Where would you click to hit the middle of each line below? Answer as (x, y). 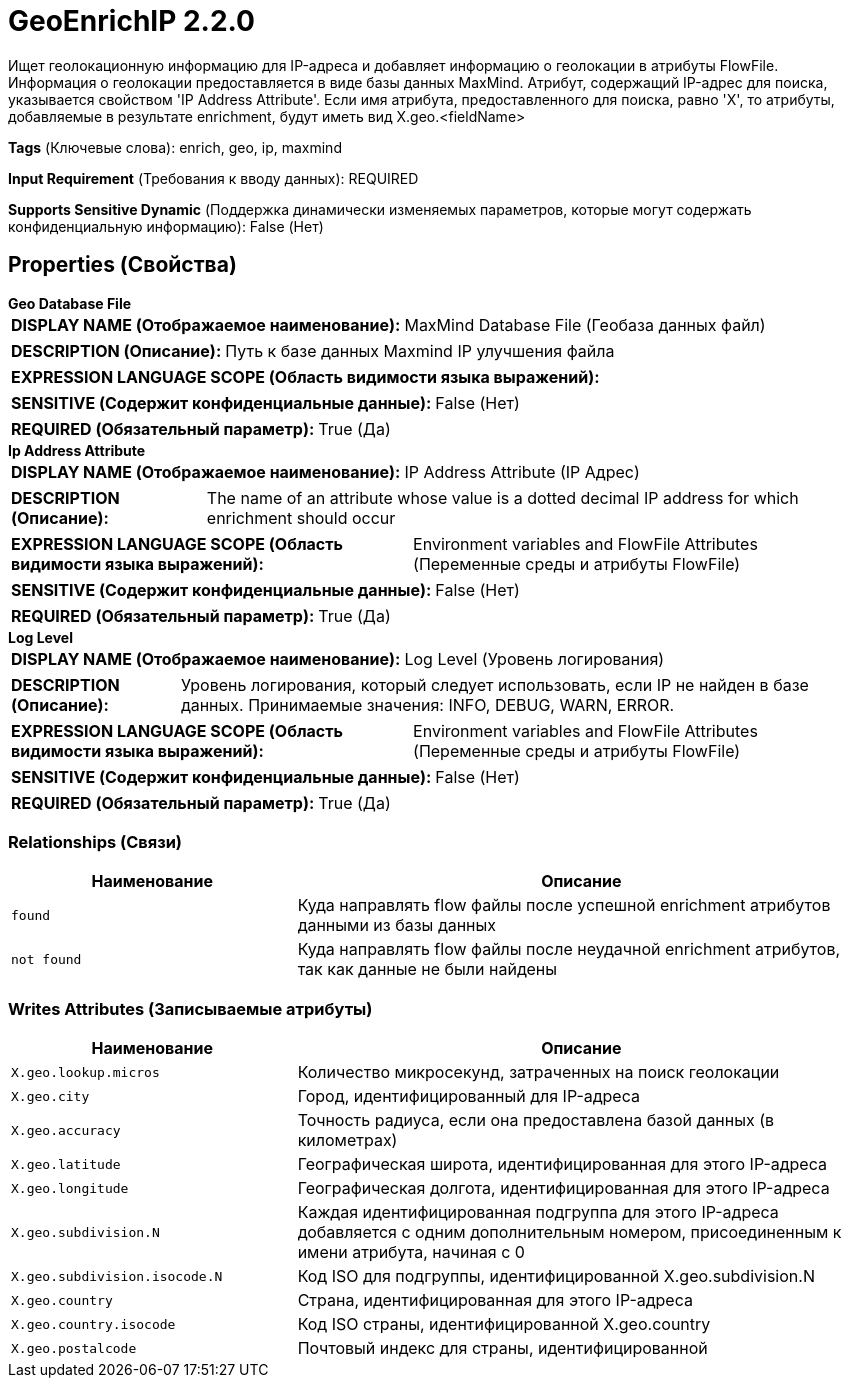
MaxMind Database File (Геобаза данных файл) (585, 324)
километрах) (347, 1140)
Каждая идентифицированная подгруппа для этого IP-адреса (538, 1212)
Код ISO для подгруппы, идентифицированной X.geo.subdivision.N (556, 1276)
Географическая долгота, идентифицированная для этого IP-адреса (563, 1188)
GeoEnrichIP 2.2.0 (131, 21)
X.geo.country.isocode (93, 1324)
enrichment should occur (301, 517)
